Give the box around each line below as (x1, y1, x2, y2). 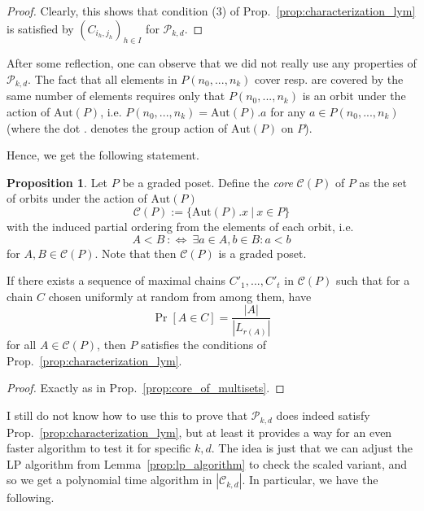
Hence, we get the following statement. (7, 146, 199, 164)
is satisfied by (7, 20, 74, 37)
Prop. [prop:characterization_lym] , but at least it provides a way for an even (7, 423, 392, 440)
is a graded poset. (218, 244, 307, 261)
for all (7, 336, 37, 353)
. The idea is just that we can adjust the (211, 439, 413, 456)
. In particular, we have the (242, 471, 378, 488)
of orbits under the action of (7, 190, 147, 207)
